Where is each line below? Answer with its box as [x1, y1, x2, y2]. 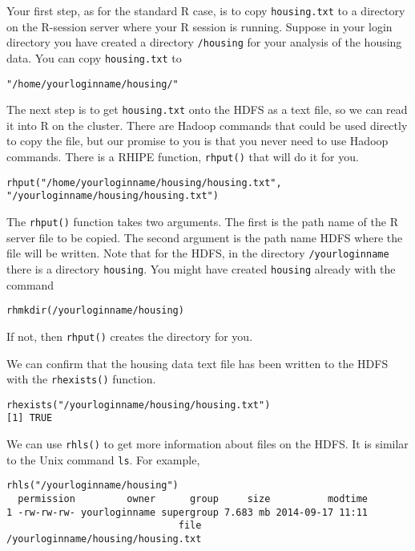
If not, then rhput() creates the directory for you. [6, 327, 253, 344]
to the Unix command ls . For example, [6, 451, 200, 468]
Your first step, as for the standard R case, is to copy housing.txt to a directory [6, 2, 405, 18]
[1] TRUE [6, 412, 53, 424]
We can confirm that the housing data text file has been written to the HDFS [6, 355, 389, 371]
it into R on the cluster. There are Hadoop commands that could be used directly [6, 116, 408, 133]
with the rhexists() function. [6, 371, 156, 387]
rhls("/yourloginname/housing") [6, 480, 179, 492]
